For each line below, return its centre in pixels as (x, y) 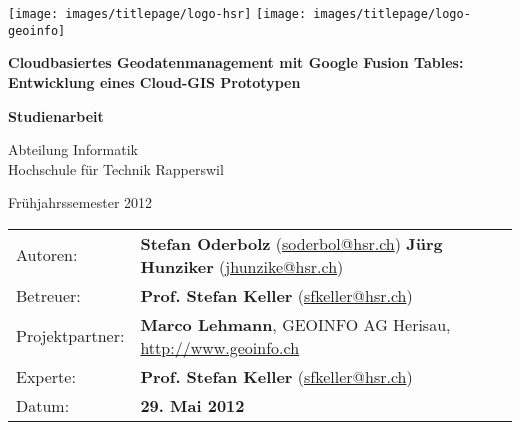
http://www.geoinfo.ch (220, 347)
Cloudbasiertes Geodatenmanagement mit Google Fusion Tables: (236, 62)
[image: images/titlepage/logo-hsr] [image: (157, 14)
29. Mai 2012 (192, 405)
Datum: (43, 405)
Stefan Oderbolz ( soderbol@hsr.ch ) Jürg (291, 243)
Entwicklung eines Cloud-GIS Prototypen (154, 81)
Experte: (46, 376)
